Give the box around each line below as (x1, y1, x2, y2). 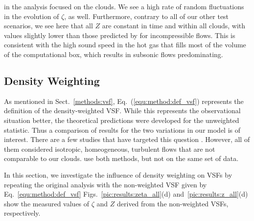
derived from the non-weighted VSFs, (117, 198, 229, 208)
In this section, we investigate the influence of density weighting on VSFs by (4, 169, 232, 180)
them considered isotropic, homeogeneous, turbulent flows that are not (4, 143, 215, 154)
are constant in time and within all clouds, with (102, 20, 246, 31)
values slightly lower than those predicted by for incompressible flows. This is (4, 30, 235, 40)
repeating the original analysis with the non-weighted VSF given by (4, 179, 207, 189)
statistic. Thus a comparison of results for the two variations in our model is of (4, 124, 241, 135)
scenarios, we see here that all (4, 20, 93, 31)
